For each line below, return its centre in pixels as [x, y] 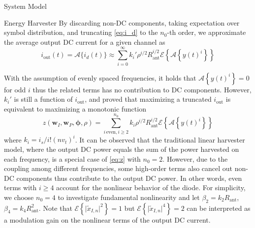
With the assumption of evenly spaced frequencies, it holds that [100, 77]
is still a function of [43, 99]
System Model [25, 6]
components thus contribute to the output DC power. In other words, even [129, 178]
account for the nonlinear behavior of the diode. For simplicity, [151, 187]
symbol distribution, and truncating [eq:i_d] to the [81, 32]
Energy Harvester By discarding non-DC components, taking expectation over [122, 22]
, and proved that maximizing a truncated [148, 99]
